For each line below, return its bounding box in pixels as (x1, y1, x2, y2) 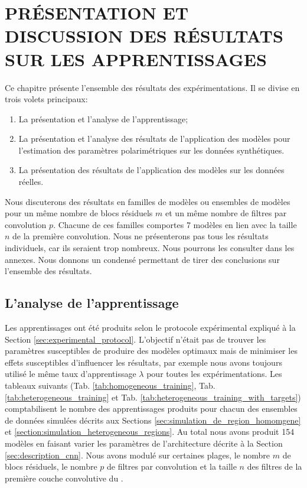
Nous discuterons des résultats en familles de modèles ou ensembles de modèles (5, 195, 290, 207)
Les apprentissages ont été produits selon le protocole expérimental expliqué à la (5, 321, 296, 334)
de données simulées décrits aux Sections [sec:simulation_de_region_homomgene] (5, 414, 301, 426)
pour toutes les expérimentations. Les (146, 367, 282, 380)
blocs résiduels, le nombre (5, 460, 97, 473)
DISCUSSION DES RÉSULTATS (5, 24, 283, 48)
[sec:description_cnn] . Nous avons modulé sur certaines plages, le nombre (5, 448, 270, 461)
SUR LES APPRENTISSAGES (5, 47, 267, 71)
